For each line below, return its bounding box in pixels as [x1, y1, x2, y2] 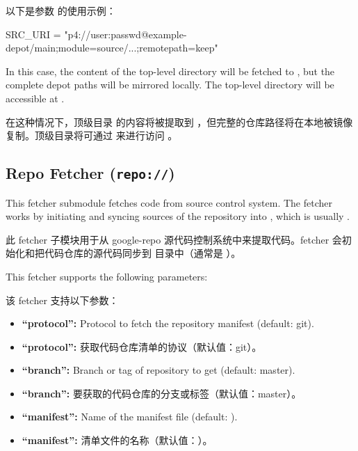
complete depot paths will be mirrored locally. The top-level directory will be [6, 77, 334, 92]
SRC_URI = [6, 26, 61, 41]
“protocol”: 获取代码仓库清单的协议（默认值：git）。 [22, 339, 262, 354]
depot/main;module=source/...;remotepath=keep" [6, 40, 218, 55]
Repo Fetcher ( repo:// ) [6, 162, 175, 184]
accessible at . [6, 90, 65, 105]
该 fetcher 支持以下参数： [6, 292, 119, 307]
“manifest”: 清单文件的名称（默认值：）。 [22, 433, 213, 448]
